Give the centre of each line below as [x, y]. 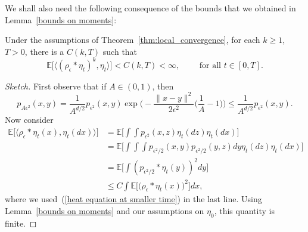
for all [210, 65]
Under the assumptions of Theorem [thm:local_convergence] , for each [133, 40]
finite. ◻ [21, 223]
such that [120, 51]
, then [163, 86]
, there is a [44, 51]
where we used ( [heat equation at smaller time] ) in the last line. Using [133, 199]
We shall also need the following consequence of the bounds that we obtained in [150, 8]
